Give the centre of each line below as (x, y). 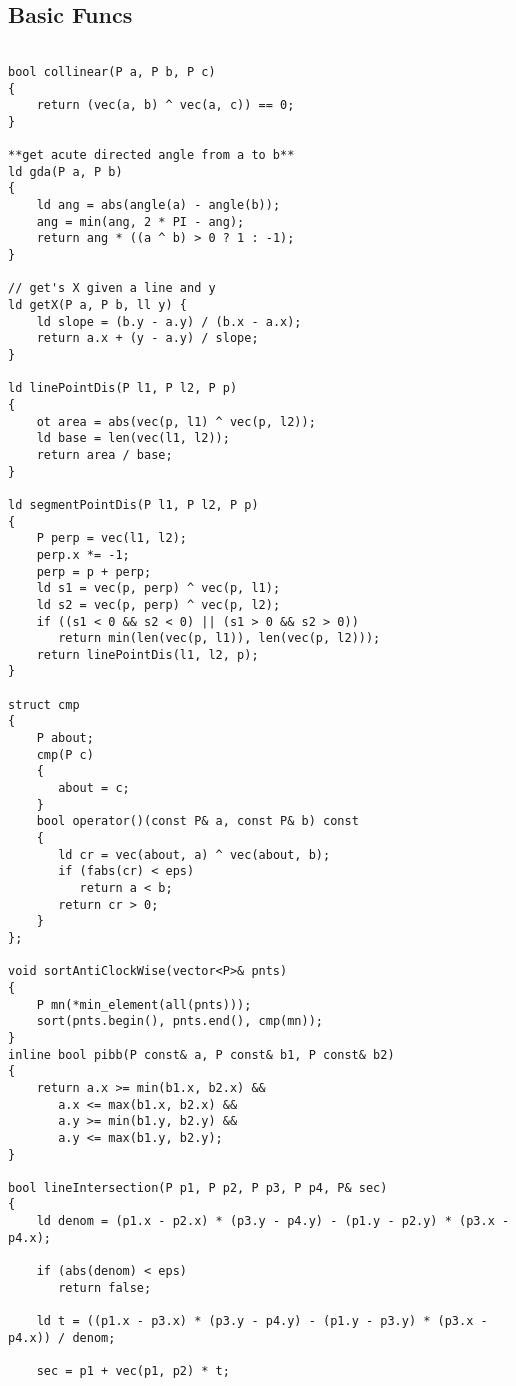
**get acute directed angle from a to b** (151, 155)
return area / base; (104, 454)
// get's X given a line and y (112, 288)
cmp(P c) (65, 754)
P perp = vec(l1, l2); (111, 538)
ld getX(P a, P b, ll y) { (97, 305)
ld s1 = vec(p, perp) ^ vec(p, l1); (158, 588)
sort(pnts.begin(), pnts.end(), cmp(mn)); (179, 1021)
